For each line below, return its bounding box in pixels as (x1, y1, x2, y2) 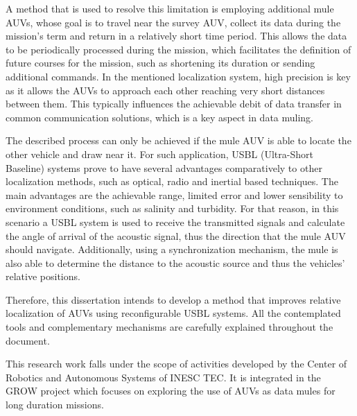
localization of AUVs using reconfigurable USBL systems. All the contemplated (6, 306, 341, 320)
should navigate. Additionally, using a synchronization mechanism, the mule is (6, 242, 338, 257)
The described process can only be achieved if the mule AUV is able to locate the (6, 133, 351, 148)
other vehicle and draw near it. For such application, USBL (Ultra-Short (6, 146, 313, 161)
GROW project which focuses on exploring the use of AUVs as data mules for (6, 383, 336, 398)
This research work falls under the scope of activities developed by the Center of (6, 356, 347, 371)
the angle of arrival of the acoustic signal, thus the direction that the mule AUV (6, 228, 346, 243)
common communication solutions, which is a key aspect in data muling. (6, 110, 314, 124)
